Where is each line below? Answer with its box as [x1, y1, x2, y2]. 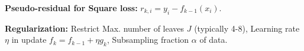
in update [11, 33, 47, 46]
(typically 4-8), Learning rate [194, 22, 300, 34]
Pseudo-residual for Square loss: [5, 2, 138, 13]
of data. [199, 33, 228, 46]
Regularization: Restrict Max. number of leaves [5, 22, 185, 34]
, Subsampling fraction [106, 33, 189, 46]
